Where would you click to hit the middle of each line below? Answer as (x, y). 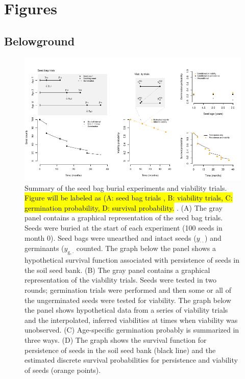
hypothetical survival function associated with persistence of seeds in (132, 260)
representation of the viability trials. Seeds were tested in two (121, 280)
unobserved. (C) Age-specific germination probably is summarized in (132, 330)
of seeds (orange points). (63, 370)
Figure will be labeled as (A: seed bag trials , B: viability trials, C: (129, 198)
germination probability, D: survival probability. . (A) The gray (124, 207)
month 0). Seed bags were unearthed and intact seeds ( (111, 237)
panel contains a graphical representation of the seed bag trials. (124, 218)
